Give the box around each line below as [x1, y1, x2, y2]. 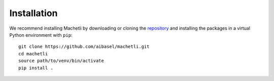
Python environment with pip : [9, 32, 73, 38]
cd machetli [18, 51, 48, 56]
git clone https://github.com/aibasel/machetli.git [18, 44, 150, 50]
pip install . [18, 65, 53, 70]
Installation [9, 8, 58, 19]
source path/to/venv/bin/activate [18, 58, 104, 64]
